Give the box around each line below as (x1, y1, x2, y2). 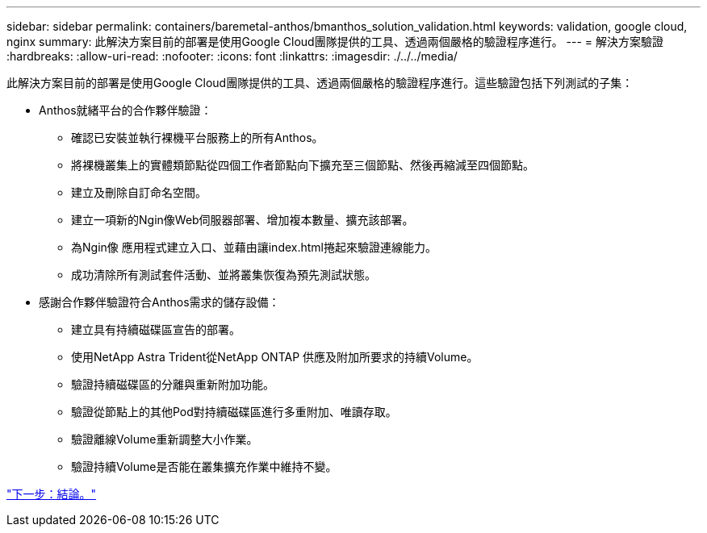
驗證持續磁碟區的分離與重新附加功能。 (71, 377, 274, 391)
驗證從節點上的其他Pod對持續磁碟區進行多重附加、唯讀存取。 (71, 405, 397, 418)
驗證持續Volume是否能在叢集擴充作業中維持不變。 (71, 460, 337, 473)
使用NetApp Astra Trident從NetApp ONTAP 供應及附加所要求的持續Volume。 (71, 350, 479, 364)
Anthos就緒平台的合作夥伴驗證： (39, 103, 212, 117)
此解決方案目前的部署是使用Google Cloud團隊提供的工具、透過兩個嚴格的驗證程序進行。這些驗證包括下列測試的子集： (6, 76, 634, 90)
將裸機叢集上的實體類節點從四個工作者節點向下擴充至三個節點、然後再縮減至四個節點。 (71, 158, 534, 172)
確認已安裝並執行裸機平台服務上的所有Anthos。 (71, 131, 324, 144)
